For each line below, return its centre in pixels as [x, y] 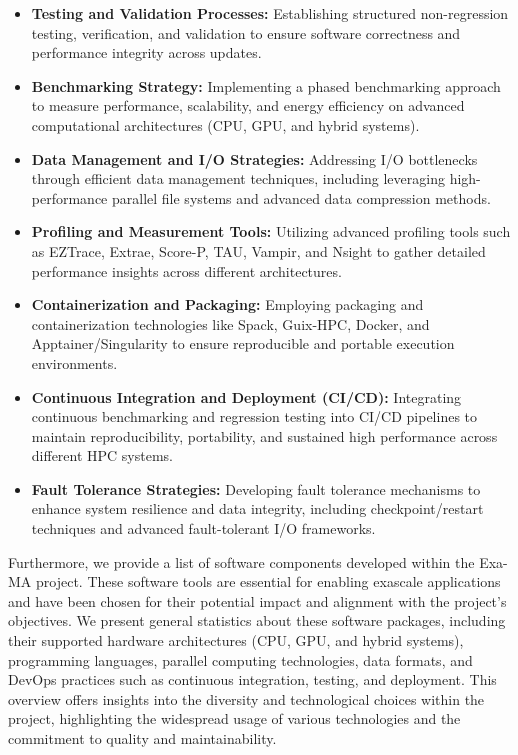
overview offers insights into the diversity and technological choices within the [246, 698]
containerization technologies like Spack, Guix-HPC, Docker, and [230, 323]
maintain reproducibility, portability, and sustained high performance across [264, 435]
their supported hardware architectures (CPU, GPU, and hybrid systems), [236, 640]
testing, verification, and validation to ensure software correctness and [246, 32]
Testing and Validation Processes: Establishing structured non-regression [270, 13]
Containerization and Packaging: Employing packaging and [227, 304]
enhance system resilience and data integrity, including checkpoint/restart [257, 508]
